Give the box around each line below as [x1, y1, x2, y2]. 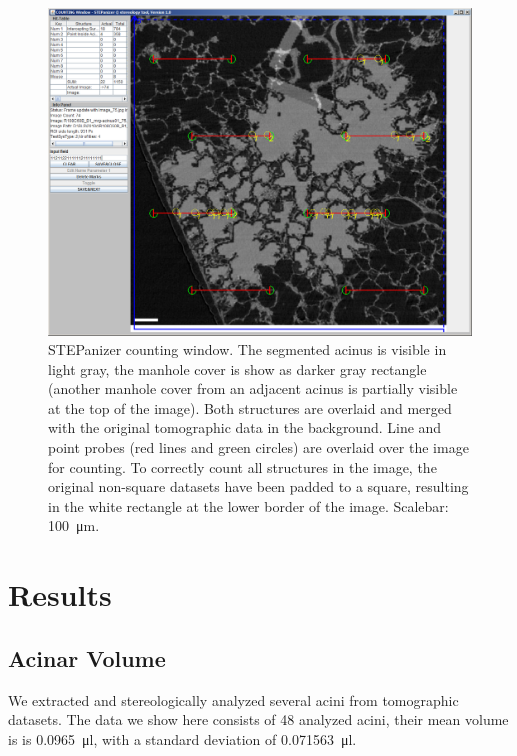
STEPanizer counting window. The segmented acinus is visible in [48, 339, 447, 360]
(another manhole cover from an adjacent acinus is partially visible [48, 378, 458, 399]
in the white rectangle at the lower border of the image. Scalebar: [48, 495, 449, 516]
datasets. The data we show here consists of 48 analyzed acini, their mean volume [8, 709, 509, 730]
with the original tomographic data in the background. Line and [48, 417, 442, 438]
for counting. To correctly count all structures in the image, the [48, 456, 437, 477]
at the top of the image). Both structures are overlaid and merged [48, 397, 452, 418]
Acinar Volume [8, 642, 166, 673]
